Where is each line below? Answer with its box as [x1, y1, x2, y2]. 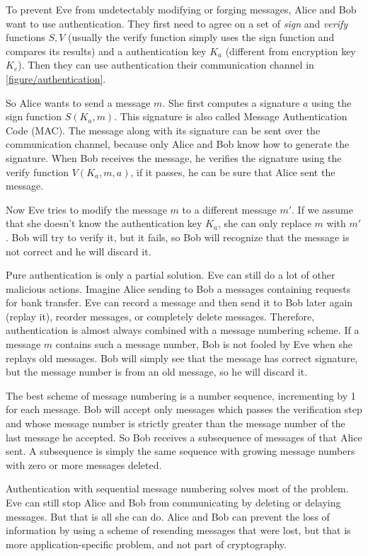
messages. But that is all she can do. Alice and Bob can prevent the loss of [6, 509, 330, 523]
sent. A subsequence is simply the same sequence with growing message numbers [6, 444, 355, 458]
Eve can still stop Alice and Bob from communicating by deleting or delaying [6, 495, 341, 509]
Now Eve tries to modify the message [6, 202, 167, 216]
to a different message [182, 202, 277, 216]
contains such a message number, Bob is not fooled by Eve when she [55, 337, 353, 352]
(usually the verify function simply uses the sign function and [68, 30, 335, 45]
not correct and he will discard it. [6, 243, 151, 258]
